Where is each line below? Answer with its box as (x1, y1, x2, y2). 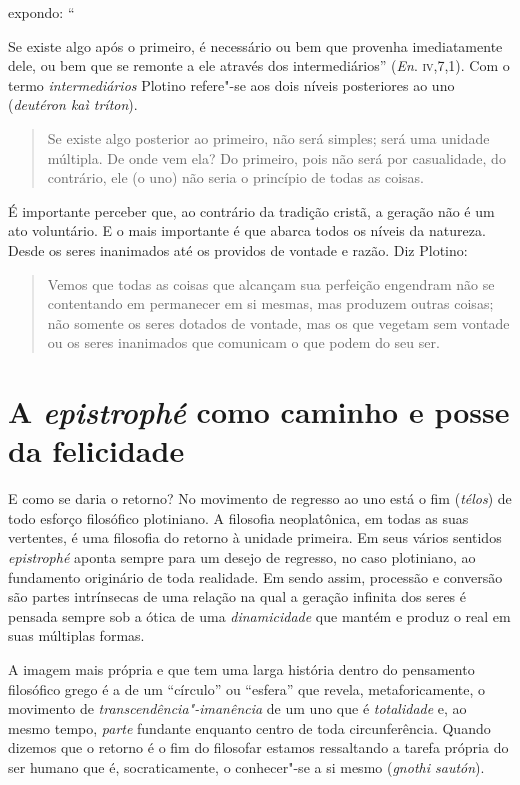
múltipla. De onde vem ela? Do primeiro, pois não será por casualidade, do (47, 147, 506, 168)
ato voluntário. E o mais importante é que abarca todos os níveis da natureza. (8, 220, 486, 241)
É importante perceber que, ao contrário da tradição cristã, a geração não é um (8, 200, 495, 221)
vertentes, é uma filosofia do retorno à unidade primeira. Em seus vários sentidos (8, 527, 502, 548)
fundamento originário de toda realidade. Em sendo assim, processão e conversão (8, 566, 503, 587)
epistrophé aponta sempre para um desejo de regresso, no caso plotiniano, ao (8, 547, 476, 567)
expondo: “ (8, 2, 75, 22)
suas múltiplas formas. (8, 625, 145, 646)
